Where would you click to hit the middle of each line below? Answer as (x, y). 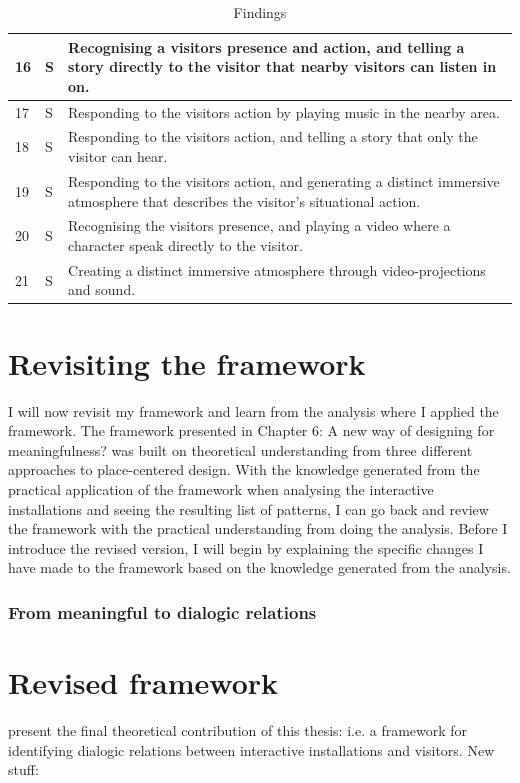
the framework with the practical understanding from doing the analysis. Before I (258, 528)
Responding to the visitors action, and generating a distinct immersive (284, 180)
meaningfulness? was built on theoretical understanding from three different (240, 449)
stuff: (23, 769)
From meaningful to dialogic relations (162, 611)
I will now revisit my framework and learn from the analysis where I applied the (253, 410)
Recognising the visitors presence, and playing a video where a (259, 225)
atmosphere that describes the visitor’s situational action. (244, 200)
